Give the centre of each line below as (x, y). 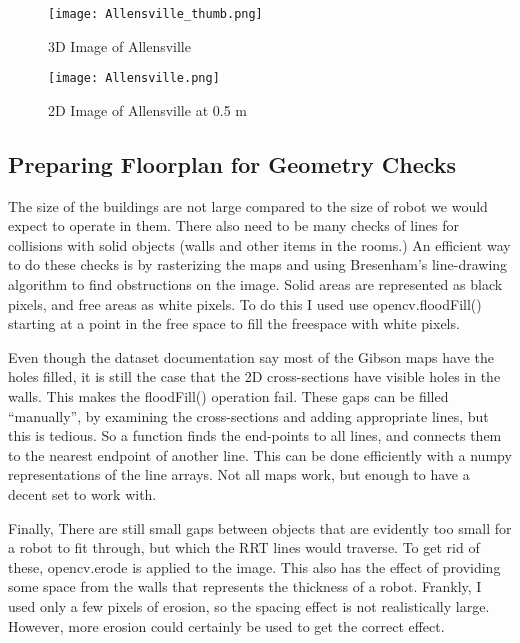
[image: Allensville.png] (134, 78)
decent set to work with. (82, 494)
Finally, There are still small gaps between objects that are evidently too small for (260, 527)
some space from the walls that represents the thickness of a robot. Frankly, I (245, 586)
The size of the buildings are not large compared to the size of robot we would (248, 205)
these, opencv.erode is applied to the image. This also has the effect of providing (254, 566)
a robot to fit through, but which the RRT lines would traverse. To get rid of (244, 547)
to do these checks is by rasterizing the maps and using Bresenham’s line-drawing (258, 264)
